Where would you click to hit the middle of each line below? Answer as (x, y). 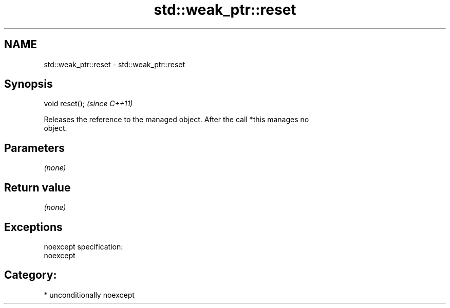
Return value (38, 187)
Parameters (34, 148)
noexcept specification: (83, 246)
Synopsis (29, 84)
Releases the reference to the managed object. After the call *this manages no (176, 120)
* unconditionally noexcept (89, 295)
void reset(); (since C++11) (88, 104)
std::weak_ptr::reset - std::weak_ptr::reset (115, 64)
